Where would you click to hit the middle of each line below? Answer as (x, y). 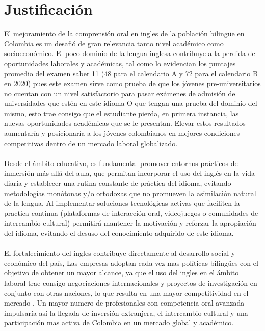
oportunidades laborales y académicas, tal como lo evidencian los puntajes (120, 63)
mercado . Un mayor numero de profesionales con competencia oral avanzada (124, 303)
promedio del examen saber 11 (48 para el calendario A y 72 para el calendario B (131, 73)
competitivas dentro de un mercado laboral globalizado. (91, 143)
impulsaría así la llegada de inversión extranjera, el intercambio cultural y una (126, 312)
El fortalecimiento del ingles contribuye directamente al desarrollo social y (120, 253)
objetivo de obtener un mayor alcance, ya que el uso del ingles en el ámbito (122, 273)
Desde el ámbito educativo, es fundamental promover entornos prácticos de (121, 163)
